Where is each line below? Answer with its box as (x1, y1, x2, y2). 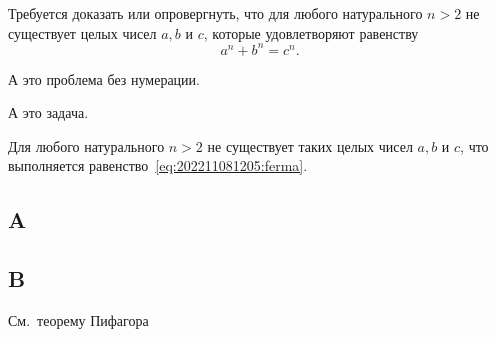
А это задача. (8, 102, 89, 123)
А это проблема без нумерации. (8, 68, 200, 89)
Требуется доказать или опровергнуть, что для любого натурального (8, 3, 423, 23)
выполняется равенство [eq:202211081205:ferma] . (8, 155, 308, 176)
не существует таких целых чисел (207, 135, 413, 156)
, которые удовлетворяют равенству (203, 22, 419, 43)
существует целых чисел (8, 22, 157, 43)
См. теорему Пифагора (8, 310, 149, 331)
